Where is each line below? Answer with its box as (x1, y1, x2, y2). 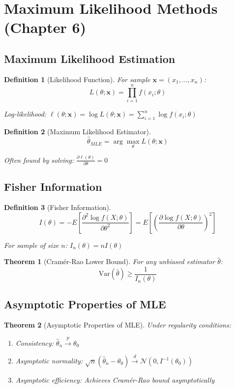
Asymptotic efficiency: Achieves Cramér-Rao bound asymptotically (15, 375, 215, 385)
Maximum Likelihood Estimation (4, 51, 176, 66)
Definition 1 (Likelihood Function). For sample (4, 74, 150, 84)
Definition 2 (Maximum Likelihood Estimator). (4, 126, 151, 137)
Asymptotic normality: (15, 356, 83, 366)
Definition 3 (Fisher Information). (4, 202, 111, 212)
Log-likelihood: (4, 109, 47, 119)
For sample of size (4, 239, 59, 250)
